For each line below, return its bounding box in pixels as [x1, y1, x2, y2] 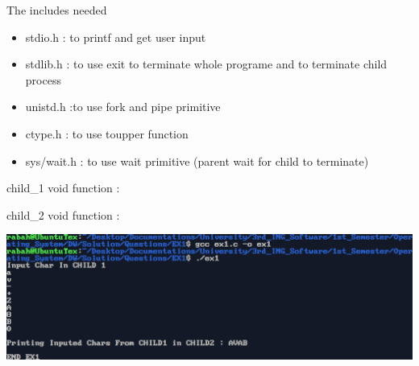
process [25, 71, 61, 88]
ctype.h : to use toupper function [25, 125, 189, 142]
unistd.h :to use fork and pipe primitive [25, 98, 221, 115]
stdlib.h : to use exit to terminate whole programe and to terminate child [25, 56, 388, 72]
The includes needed [6, 2, 107, 18]
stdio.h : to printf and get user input [25, 28, 206, 45]
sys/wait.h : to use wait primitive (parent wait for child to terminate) [25, 152, 369, 169]
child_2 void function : [6, 206, 120, 223]
